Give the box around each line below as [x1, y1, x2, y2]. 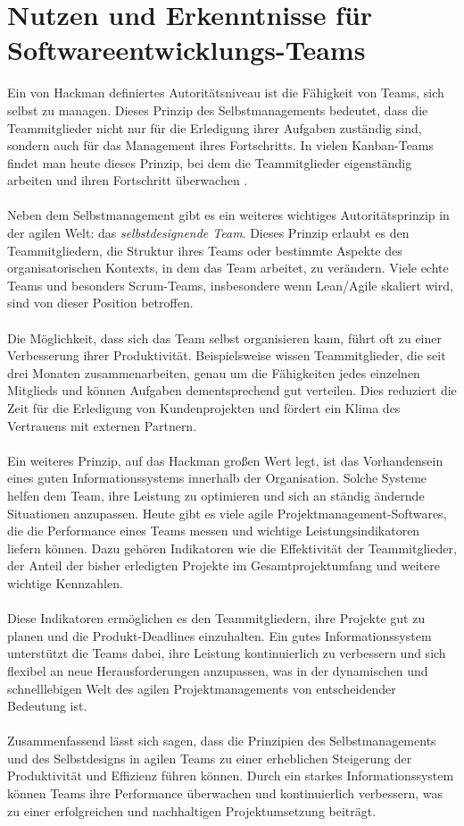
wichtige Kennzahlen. [7, 573, 123, 592]
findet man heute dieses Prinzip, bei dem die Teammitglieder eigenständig [7, 153, 412, 172]
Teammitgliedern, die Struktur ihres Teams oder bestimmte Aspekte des [7, 240, 402, 259]
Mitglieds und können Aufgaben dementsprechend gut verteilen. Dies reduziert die [7, 381, 457, 400]
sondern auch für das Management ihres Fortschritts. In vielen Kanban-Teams [7, 136, 435, 155]
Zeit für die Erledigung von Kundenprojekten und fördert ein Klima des [7, 399, 401, 417]
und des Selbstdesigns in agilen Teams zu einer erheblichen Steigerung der [7, 748, 412, 767]
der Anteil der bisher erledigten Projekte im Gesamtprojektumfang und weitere [7, 556, 440, 575]
